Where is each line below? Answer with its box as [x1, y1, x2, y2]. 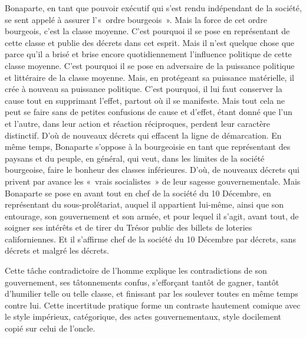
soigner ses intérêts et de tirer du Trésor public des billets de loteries [5, 221, 252, 234]
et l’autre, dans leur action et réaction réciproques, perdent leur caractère [5, 117, 271, 129]
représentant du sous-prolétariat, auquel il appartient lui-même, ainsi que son [5, 198, 284, 211]
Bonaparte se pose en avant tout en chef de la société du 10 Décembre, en [5, 186, 271, 199]
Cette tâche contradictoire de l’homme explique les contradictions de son [5, 264, 267, 277]
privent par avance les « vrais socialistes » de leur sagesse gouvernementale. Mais [5, 175, 301, 187]
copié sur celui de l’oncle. [5, 322, 96, 334]
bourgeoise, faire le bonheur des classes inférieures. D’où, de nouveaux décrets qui [5, 163, 300, 176]
